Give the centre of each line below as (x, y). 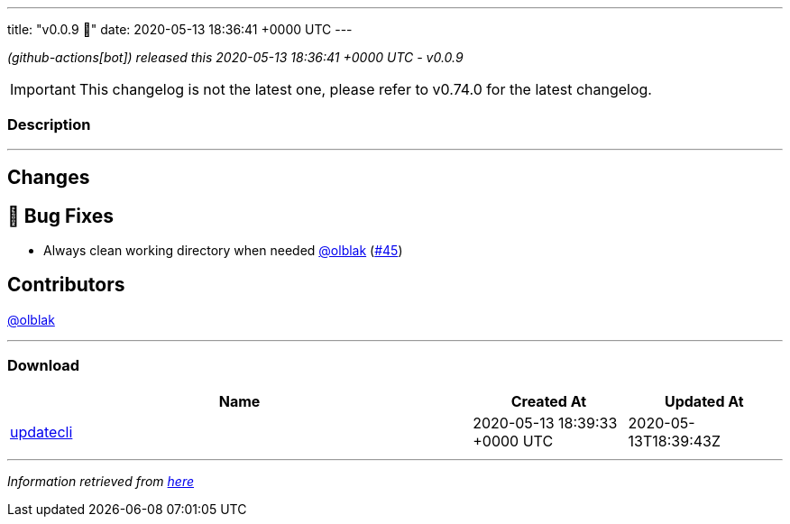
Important (43, 89)
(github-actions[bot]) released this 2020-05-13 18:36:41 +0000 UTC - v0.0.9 (235, 57)
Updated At (704, 401)
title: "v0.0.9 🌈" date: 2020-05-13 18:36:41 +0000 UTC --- (180, 29)
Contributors (66, 285)
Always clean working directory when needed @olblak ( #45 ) (223, 251)
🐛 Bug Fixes (61, 216)
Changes (49, 178)
